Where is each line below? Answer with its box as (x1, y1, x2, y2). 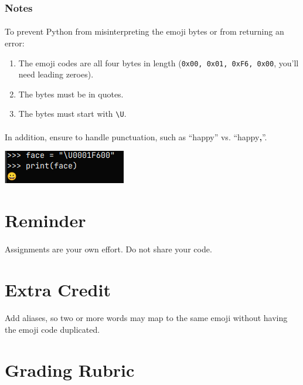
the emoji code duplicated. (5, 323, 100, 336)
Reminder (5, 208, 86, 232)
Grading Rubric (5, 357, 135, 381)
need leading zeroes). (18, 68, 94, 80)
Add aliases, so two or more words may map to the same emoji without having (5, 312, 288, 324)
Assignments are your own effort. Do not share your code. (5, 242, 212, 255)
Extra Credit (5, 277, 111, 301)
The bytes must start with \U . (18, 107, 127, 120)
